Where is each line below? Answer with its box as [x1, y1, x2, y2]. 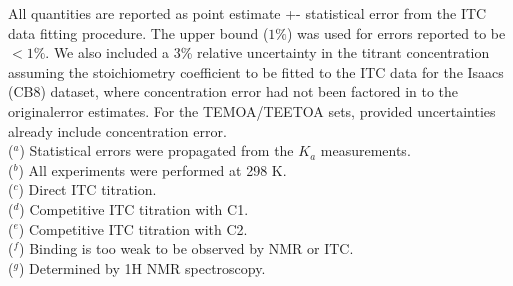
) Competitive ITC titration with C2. [18, 218, 248, 239]
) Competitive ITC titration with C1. [19, 198, 249, 219]
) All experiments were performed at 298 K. [18, 159, 287, 180]
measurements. [320, 140, 411, 161]
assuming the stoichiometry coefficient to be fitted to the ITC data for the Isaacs [8, 61, 504, 82]
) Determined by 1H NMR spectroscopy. [18, 257, 266, 278]
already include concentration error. [8, 120, 227, 141]
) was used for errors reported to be [287, 22, 506, 43]
